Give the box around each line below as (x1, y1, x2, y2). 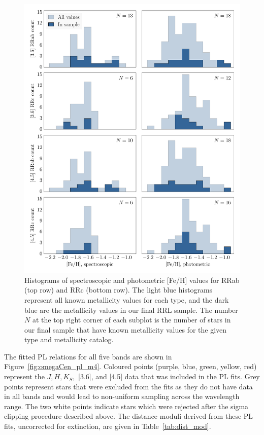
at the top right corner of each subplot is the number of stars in (32, 314, 231, 325)
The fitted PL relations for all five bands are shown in (4, 351, 172, 361)
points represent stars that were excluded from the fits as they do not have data (4, 381, 253, 391)
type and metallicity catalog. (24, 334, 114, 345)
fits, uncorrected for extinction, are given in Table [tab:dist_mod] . (4, 421, 211, 431)
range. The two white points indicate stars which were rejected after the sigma (4, 401, 249, 411)
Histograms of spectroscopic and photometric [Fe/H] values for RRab (24, 274, 240, 285)
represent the (4, 371, 45, 382)
